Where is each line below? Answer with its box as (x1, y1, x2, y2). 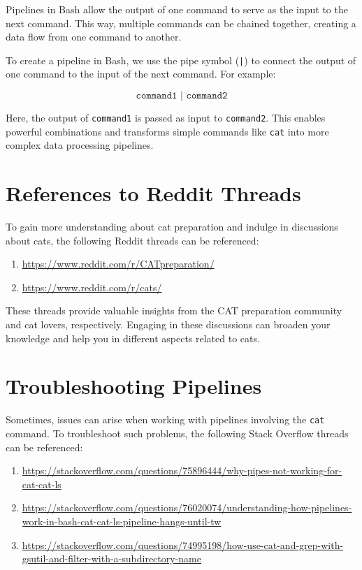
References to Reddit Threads (6, 179, 301, 207)
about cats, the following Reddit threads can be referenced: (6, 233, 259, 247)
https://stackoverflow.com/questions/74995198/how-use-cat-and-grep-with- (22, 537, 344, 552)
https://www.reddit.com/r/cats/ (22, 279, 162, 294)
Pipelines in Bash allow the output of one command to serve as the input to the (6, 2, 348, 16)
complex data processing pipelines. (6, 138, 154, 152)
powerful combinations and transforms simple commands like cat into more (6, 124, 329, 138)
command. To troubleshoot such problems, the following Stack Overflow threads (6, 426, 349, 440)
